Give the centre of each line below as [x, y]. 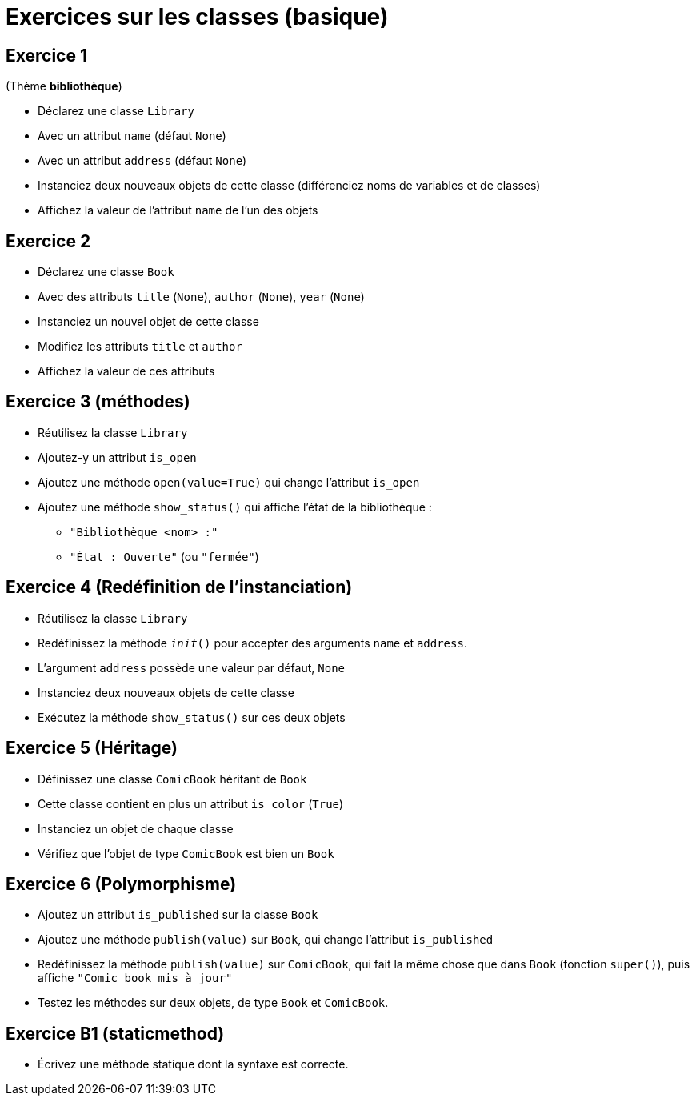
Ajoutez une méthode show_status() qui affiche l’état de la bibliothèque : [235, 507]
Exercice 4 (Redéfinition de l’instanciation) [179, 587]
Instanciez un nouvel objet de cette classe [148, 322]
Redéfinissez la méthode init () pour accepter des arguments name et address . [252, 643]
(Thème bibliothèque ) [64, 86]
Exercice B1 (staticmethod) [115, 1033]
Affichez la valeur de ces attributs [126, 371]
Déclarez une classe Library [116, 111]
